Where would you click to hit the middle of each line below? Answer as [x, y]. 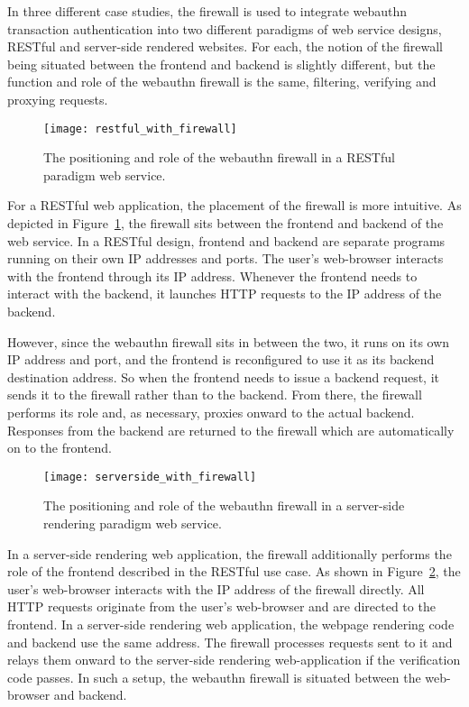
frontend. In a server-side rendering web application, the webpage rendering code [231, 624]
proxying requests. [58, 99]
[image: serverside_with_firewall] [150, 477]
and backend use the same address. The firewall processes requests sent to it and [230, 642]
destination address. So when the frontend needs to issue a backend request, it [223, 376]
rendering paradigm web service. [133, 523]
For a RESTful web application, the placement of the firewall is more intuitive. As [234, 205]
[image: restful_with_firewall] [140, 129]
